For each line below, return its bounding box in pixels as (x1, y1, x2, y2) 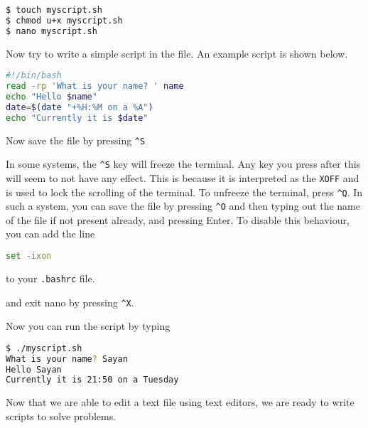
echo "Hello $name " (6, 91, 97, 102)
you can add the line (6, 226, 95, 241)
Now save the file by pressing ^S (6, 132, 146, 147)
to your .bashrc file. (6, 270, 95, 285)
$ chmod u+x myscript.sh (6, 15, 123, 26)
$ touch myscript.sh (6, 5, 103, 15)
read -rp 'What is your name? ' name (6, 81, 184, 92)
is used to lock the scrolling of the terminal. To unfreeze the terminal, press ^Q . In (6, 184, 363, 199)
